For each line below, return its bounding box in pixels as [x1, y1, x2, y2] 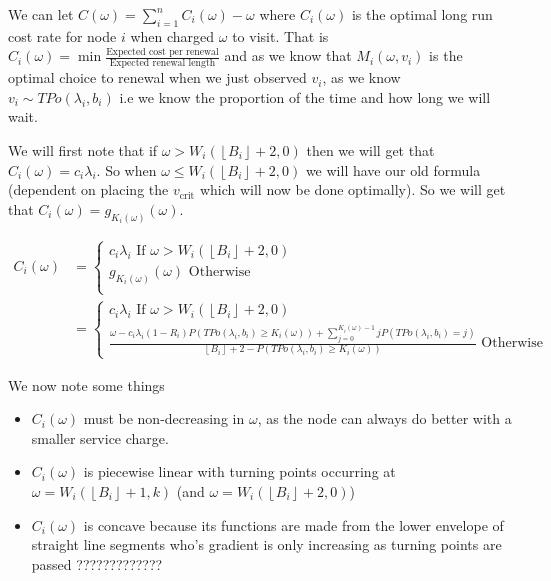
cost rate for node [8, 25, 117, 46]
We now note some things [8, 374, 165, 395]
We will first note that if [8, 140, 158, 160]
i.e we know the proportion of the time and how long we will [119, 86, 491, 107]
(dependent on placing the [8, 179, 169, 200]
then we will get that [306, 140, 435, 160]
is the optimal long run [351, 4, 493, 24]
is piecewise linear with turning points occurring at [83, 461, 396, 482]
